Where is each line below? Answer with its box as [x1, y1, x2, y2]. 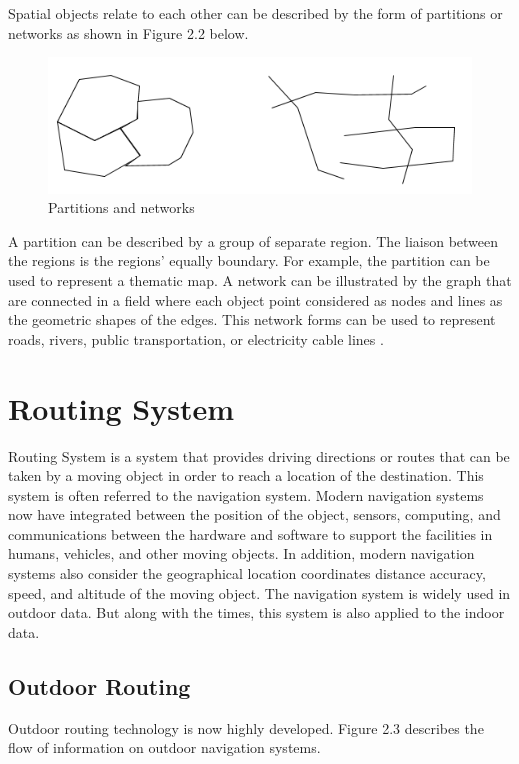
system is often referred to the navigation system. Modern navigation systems [8, 484, 484, 505]
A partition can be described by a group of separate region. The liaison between [8, 230, 499, 251]
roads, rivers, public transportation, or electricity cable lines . [8, 328, 384, 349]
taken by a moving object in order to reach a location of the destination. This [8, 465, 484, 486]
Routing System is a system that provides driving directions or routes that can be [8, 445, 510, 466]
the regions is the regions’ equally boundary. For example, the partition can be [8, 250, 490, 271]
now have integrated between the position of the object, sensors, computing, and [8, 504, 501, 525]
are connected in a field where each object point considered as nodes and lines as [8, 289, 503, 310]
